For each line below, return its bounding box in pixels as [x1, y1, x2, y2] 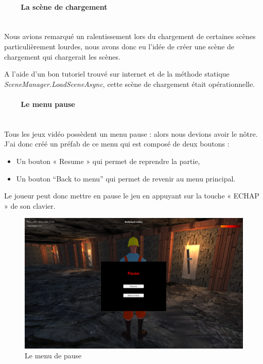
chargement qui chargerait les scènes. [4, 51, 120, 62]
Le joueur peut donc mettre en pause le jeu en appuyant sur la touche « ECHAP [4, 190, 259, 201]
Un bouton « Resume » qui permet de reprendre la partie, [16, 155, 200, 166]
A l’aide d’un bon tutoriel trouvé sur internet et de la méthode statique [4, 68, 230, 79]
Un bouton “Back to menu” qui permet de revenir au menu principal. [16, 173, 236, 184]
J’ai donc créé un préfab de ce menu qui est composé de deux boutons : [4, 138, 230, 149]
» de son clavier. [4, 200, 56, 211]
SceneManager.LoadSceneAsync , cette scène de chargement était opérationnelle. [4, 78, 255, 89]
